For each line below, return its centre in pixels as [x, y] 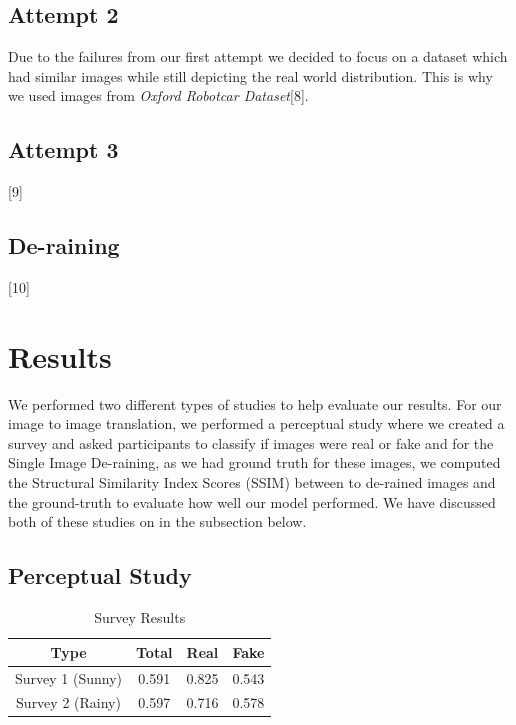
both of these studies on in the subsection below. [157, 521]
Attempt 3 [63, 149]
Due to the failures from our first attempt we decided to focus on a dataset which [258, 56]
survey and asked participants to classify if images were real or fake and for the [251, 442]
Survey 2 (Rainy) [68, 702]
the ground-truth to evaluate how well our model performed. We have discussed [252, 501]
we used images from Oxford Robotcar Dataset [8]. [158, 95]
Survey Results [140, 617]
